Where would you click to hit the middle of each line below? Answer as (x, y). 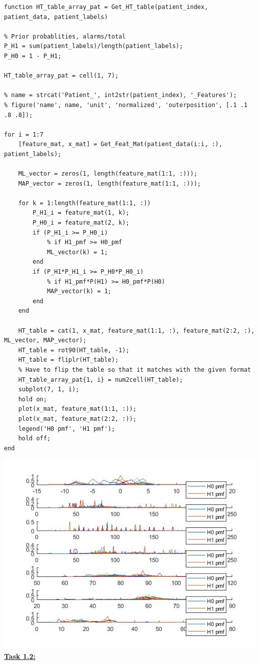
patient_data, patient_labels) (56, 17)
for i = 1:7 (24, 134)
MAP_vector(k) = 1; (79, 291)
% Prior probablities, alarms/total (65, 36)
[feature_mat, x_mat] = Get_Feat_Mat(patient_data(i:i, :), (120, 144)
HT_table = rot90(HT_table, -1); (74, 350)
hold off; (34, 439)
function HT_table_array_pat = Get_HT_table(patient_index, (106, 7)
